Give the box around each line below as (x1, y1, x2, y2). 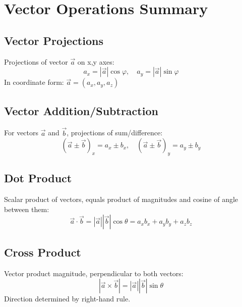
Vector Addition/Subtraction (4, 103, 158, 118)
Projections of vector (4, 56, 68, 67)
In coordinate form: (4, 77, 64, 87)
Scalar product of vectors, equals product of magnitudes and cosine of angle (4, 194, 238, 204)
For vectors (4, 127, 39, 138)
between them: (4, 203, 49, 214)
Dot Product (4, 170, 72, 186)
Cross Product (4, 244, 81, 260)
